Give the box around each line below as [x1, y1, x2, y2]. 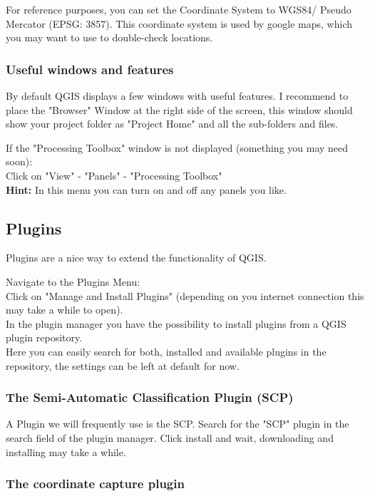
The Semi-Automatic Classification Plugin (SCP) [6, 388, 294, 406]
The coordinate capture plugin [6, 475, 185, 492]
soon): [6, 154, 33, 169]
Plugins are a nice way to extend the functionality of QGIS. [6, 250, 267, 265]
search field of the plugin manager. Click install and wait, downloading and [6, 430, 334, 445]
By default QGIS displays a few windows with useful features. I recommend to [6, 88, 349, 103]
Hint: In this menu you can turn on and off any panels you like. [6, 182, 287, 197]
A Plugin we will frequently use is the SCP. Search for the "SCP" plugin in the [6, 416, 349, 431]
